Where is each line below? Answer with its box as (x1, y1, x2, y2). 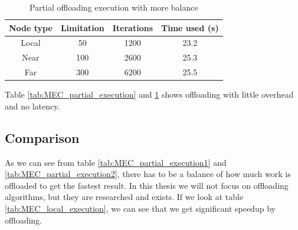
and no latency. (5, 99, 60, 112)
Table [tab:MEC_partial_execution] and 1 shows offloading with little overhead (5, 88, 294, 101)
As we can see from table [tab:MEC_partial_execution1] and (5, 156, 227, 168)
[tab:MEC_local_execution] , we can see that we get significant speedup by (5, 202, 276, 214)
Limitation (60, 21, 104, 34)
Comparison (5, 128, 80, 146)
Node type (9, 21, 53, 34)
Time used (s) (161, 21, 219, 34)
